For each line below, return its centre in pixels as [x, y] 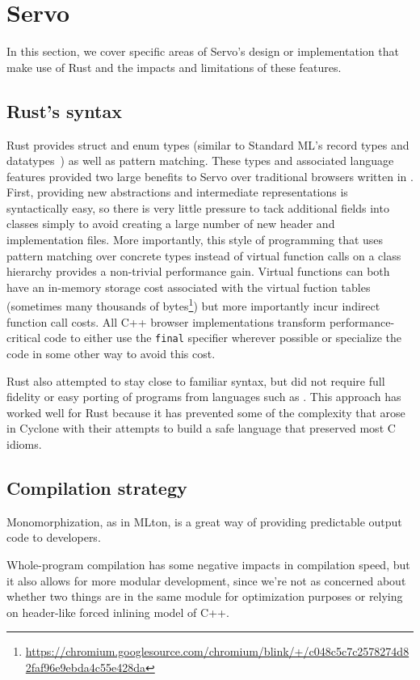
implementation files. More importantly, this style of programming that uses [195, 240]
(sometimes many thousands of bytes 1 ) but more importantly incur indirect [193, 305]
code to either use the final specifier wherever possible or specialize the [223, 338]
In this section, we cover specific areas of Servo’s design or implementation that [203, 51]
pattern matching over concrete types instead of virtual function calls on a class [204, 255]
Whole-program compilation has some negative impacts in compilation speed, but [208, 564]
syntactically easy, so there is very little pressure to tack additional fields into [198, 207]
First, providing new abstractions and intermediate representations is [177, 192]
